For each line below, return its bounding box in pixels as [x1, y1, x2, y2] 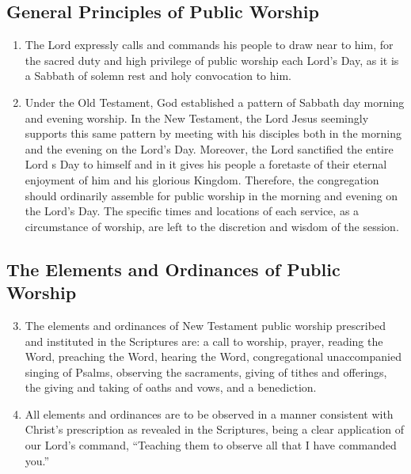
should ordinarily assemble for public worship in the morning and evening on [25, 187, 398, 203]
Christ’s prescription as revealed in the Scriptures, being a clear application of [25, 421, 405, 438]
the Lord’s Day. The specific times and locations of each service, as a [25, 203, 360, 219]
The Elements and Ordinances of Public [6, 256, 341, 281]
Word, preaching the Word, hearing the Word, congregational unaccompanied [25, 348, 401, 365]
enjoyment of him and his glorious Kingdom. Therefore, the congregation [25, 171, 379, 188]
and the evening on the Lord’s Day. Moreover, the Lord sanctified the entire [25, 140, 394, 157]
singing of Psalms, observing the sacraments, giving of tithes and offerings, [25, 363, 387, 380]
